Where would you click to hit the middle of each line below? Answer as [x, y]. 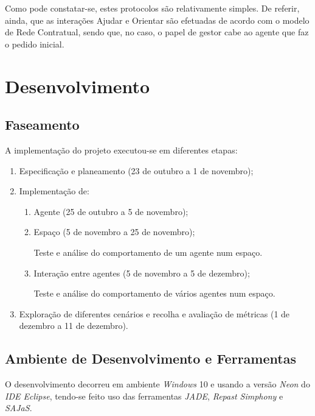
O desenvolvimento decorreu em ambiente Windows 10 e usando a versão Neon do [157, 384]
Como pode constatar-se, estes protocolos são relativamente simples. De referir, [152, 8]
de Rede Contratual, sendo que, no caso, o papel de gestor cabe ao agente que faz [157, 32]
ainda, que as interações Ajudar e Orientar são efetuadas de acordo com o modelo [157, 20]
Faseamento [42, 125]
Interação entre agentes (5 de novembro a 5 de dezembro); [142, 273]
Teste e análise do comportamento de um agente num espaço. [148, 252]
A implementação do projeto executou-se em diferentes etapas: [121, 150]
